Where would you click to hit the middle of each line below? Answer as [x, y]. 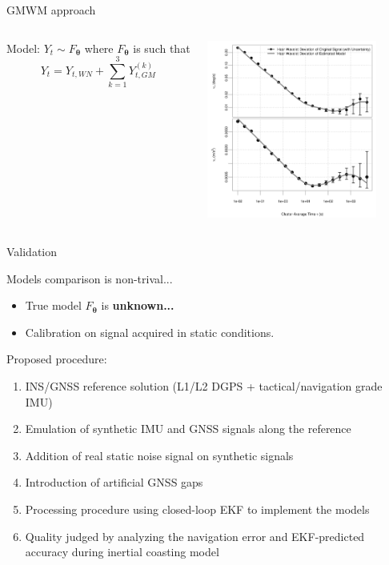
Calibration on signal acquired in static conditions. [150, 332]
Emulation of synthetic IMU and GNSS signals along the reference [188, 429]
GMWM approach [51, 10]
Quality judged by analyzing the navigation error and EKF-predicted [195, 536]
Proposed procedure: [57, 359]
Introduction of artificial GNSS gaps [114, 482]
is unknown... [138, 305]
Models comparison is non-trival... [90, 278]
